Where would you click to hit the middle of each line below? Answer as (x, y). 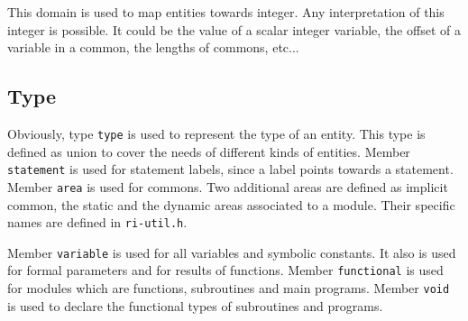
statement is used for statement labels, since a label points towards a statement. (230, 169)
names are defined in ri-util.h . (97, 222)
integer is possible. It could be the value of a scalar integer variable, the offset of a (234, 29)
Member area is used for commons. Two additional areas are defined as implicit (228, 186)
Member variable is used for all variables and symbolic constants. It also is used (232, 252)
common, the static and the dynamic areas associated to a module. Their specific (231, 204)
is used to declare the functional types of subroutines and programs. (195, 305)
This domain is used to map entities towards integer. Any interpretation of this (226, 12)
